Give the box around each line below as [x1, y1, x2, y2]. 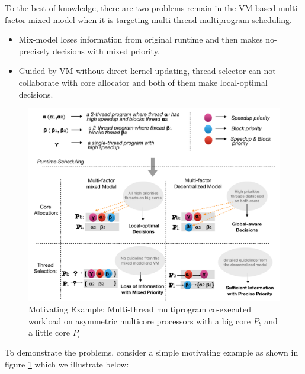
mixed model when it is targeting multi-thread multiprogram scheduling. [28, 13, 292, 25]
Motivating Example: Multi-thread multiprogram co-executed [28, 303, 252, 315]
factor [5, 13, 26, 25]
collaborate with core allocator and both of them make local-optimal [18, 76, 268, 88]
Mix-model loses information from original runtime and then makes [18, 33, 263, 46]
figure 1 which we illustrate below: [5, 357, 129, 370]
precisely [18, 44, 50, 57]
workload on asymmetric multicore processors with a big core [28, 314, 251, 327]
